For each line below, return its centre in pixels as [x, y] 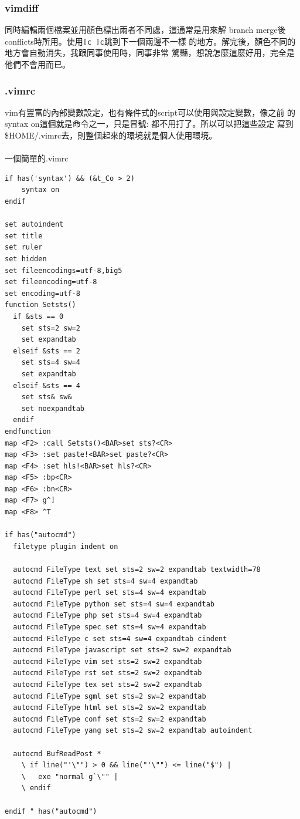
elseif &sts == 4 [47, 385]
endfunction [28, 431]
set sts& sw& [47, 397]
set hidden [26, 259]
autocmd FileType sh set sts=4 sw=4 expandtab [105, 581]
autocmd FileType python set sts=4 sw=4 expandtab [114, 604]
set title [24, 236]
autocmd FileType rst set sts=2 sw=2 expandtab [108, 673]
